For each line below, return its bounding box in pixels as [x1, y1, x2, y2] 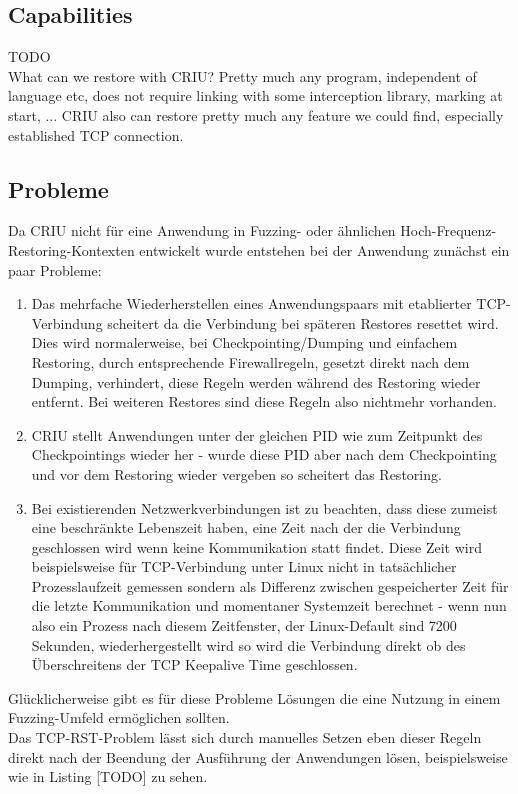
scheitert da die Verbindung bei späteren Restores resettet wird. [107, 312, 499, 333]
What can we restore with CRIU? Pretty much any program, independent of [8, 65, 477, 86]
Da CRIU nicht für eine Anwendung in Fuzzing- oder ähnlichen [8, 220, 396, 241]
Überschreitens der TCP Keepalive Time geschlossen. [31, 654, 358, 675]
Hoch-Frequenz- [400, 220, 497, 241]
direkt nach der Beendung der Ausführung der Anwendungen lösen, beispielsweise [8, 746, 508, 767]
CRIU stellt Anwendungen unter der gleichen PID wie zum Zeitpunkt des [31, 424, 483, 445]
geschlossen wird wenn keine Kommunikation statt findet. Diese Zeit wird [31, 536, 482, 557]
